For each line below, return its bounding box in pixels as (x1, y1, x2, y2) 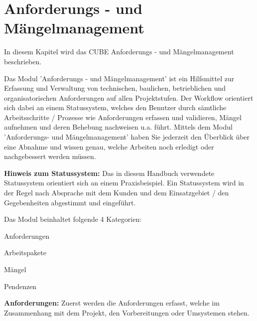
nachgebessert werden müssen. (4, 151, 96, 161)
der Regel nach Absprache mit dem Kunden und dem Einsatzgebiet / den (4, 187, 229, 198)
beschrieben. (4, 56, 42, 66)
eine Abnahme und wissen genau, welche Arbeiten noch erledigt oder (4, 141, 214, 152)
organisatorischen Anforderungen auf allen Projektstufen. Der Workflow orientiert (4, 92, 254, 103)
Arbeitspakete (4, 247, 46, 258)
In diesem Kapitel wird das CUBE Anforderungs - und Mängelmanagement (4, 46, 234, 57)
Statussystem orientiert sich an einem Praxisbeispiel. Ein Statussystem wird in (4, 177, 244, 188)
